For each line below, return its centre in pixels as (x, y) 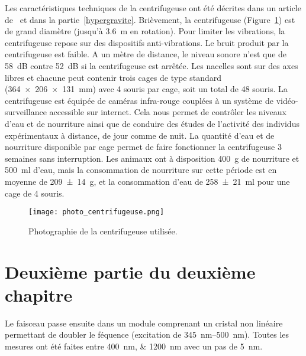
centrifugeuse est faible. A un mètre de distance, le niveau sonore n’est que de (146, 54)
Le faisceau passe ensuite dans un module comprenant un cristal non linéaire (144, 323)
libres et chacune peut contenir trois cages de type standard (113, 77)
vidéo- (287, 100)
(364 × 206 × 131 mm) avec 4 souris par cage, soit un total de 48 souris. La (146, 89)
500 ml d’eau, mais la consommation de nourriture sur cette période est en (141, 170)
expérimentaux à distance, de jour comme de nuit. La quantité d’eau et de (140, 135)
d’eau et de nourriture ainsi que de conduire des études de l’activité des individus (152, 123)
